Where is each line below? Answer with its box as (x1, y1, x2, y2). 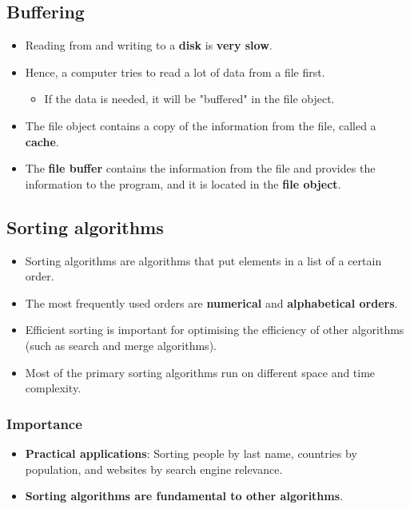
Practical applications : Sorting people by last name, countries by (25, 444, 357, 461)
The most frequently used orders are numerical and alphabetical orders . (25, 294, 398, 311)
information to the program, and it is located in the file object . (25, 175, 341, 192)
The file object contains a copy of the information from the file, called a (25, 117, 376, 133)
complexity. (25, 380, 82, 396)
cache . (25, 133, 59, 149)
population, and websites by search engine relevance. (25, 460, 283, 477)
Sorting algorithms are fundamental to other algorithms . (25, 487, 343, 504)
